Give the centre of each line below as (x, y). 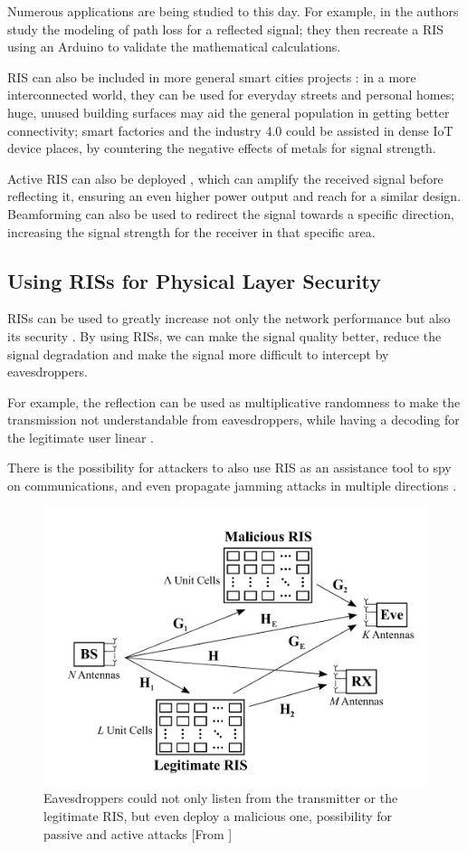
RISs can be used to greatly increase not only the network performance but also (229, 318)
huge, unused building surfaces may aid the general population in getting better (229, 112)
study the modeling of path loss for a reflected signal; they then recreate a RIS (226, 29)
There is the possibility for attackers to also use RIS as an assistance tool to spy (229, 468)
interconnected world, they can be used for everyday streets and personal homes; (231, 95)
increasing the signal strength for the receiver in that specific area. (191, 231)
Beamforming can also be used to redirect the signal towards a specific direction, (231, 213)
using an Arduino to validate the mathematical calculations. (174, 47)
